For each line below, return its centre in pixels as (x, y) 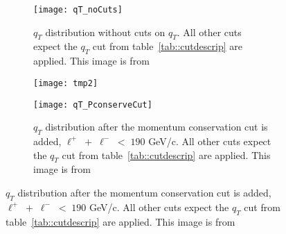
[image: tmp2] (66, 83)
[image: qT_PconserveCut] (93, 105)
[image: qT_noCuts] (78, 10)
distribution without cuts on (105, 32)
